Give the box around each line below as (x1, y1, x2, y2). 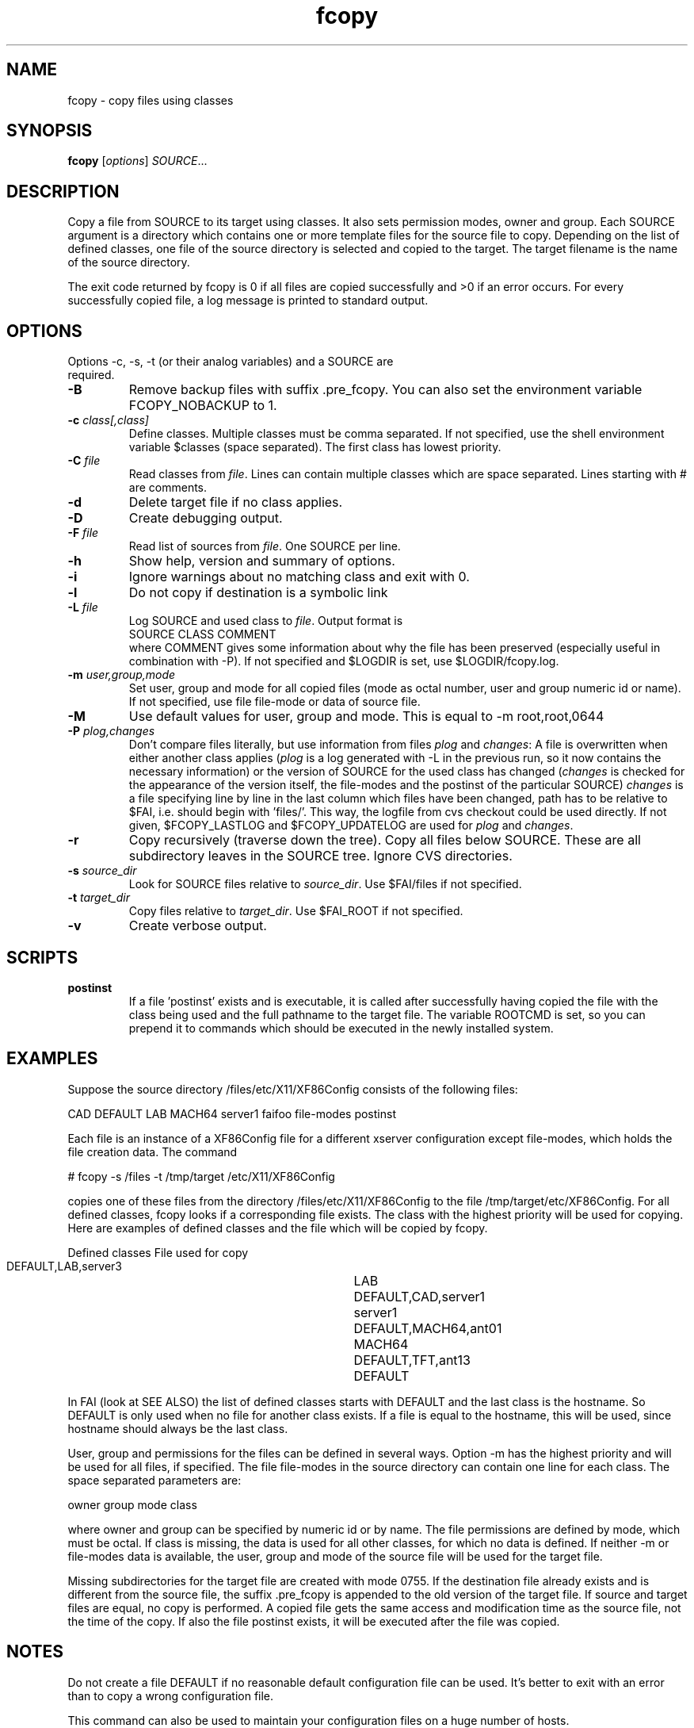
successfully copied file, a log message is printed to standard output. (67, 293, 429, 308)
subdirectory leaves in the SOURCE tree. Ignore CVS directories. (128, 848, 513, 864)
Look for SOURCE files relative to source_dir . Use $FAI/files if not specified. (128, 877, 522, 891)
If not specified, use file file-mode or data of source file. (128, 695, 421, 709)
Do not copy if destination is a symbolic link (128, 584, 388, 601)
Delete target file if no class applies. (128, 494, 343, 511)
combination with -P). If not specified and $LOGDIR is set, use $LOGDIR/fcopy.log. (128, 654, 559, 669)
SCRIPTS (6, 947, 78, 967)
